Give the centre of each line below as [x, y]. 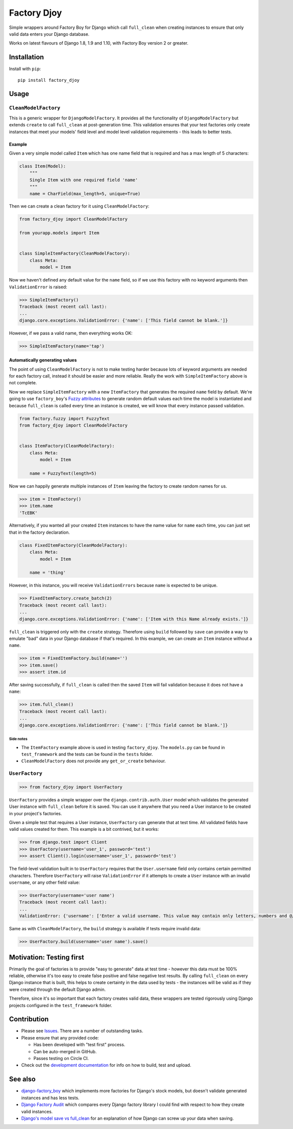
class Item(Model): [42, 166]
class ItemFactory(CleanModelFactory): [67, 446]
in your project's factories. [35, 813]
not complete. [23, 383]
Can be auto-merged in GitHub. [65, 1051]
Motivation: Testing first [47, 957]
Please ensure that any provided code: [60, 1037]
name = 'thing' [48, 573]
